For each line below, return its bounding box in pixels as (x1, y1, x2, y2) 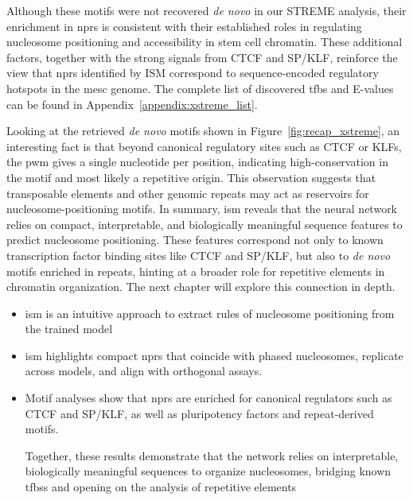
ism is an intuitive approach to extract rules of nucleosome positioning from (25, 304, 395, 321)
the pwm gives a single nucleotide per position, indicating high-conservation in (6, 153, 388, 170)
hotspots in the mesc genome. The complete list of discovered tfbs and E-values (6, 79, 394, 96)
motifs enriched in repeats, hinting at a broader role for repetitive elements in (6, 262, 385, 279)
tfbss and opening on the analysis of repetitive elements (25, 479, 297, 495)
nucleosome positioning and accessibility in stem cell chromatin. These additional (6, 33, 403, 50)
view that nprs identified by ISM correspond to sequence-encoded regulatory (6, 64, 379, 81)
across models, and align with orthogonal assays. (25, 362, 263, 379)
